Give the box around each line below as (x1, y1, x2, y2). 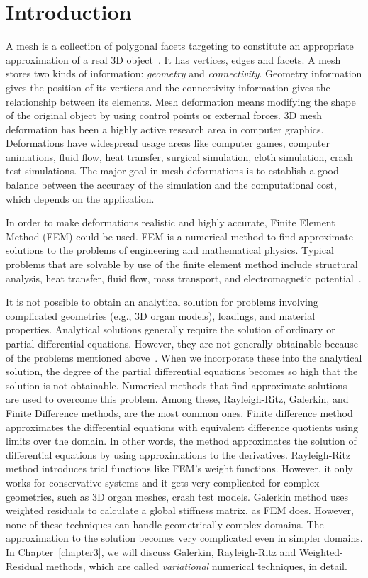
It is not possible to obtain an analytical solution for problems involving (6, 294, 318, 309)
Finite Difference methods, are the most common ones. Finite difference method (6, 405, 353, 420)
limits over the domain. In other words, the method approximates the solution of (6, 433, 357, 448)
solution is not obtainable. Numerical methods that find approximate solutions (6, 377, 347, 392)
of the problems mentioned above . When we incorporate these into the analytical (6, 350, 362, 365)
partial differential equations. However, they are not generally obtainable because (6, 336, 358, 350)
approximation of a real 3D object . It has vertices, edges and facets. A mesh (6, 52, 341, 67)
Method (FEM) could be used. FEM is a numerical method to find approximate (6, 228, 353, 243)
